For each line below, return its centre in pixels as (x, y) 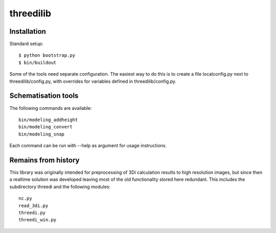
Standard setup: (26, 44)
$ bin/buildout (38, 62)
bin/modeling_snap (42, 134)
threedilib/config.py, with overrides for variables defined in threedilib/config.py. (93, 81)
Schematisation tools (44, 96)
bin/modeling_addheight (48, 120)
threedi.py (32, 213)
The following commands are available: (51, 108)
